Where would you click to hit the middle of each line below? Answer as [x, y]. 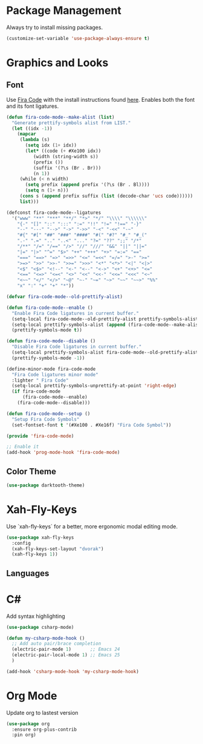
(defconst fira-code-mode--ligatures [54, 213]
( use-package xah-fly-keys [40, 537]
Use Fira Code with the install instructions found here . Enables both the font [101, 99]
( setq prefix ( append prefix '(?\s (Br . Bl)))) [87, 185]
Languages [28, 573]
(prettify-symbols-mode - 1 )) [48, 358]
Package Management [64, 11]
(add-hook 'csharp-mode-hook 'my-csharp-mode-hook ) [72, 671]
